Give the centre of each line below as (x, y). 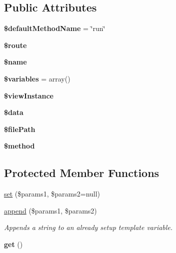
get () (13, 244)
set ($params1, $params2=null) (52, 194)
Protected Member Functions (82, 173)
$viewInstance (29, 95)
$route (15, 45)
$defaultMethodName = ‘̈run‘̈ (55, 28)
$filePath (20, 129)
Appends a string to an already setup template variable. (88, 227)
